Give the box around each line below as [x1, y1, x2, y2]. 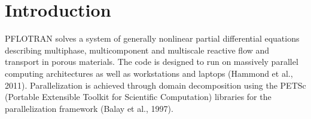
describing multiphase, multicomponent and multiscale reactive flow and [5, 43, 270, 56]
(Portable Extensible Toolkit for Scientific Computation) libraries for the [5, 90, 272, 103]
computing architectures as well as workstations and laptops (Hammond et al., [5, 67, 293, 79]
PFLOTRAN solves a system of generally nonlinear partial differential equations [5, 32, 300, 45]
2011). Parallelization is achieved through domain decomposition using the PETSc [5, 79, 306, 91]
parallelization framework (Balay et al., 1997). [5, 102, 173, 114]
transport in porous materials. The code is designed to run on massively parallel [5, 55, 298, 68]
